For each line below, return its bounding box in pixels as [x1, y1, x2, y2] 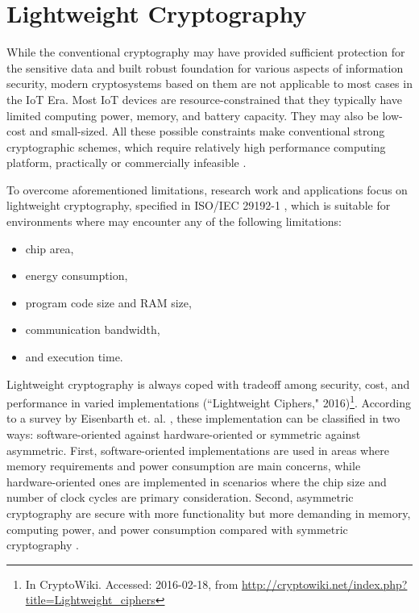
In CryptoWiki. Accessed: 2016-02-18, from [25, 575, 239, 592]
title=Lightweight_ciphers [25, 591, 156, 608]
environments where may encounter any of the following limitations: [6, 213, 342, 230]
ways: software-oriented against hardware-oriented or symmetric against [6, 426, 361, 443]
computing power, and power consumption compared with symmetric [6, 520, 348, 537]
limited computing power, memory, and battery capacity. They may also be [6, 106, 379, 123]
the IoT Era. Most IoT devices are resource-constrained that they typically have [6, 90, 403, 107]
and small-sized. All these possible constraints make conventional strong [29, 123, 385, 140]
